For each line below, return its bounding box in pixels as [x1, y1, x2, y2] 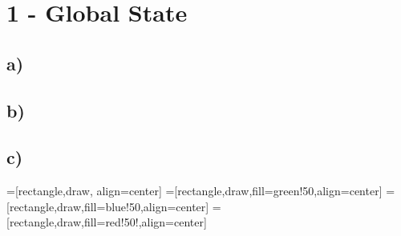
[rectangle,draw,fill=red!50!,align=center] [6, 214, 207, 230]
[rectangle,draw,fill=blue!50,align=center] [6, 198, 209, 214]
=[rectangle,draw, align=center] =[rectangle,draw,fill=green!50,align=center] [6, 182, 383, 199]
